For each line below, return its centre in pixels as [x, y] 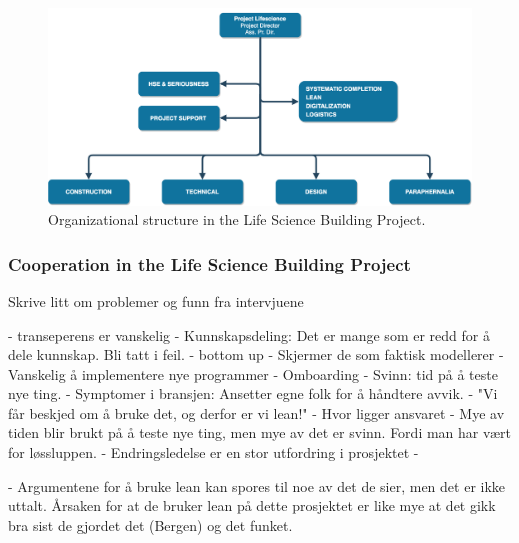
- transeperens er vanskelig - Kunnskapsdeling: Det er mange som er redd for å [249, 334]
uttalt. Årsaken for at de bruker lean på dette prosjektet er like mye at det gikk [252, 505]
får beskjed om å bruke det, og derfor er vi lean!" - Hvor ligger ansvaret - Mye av [256, 412]
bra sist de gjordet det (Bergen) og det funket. [150, 524]
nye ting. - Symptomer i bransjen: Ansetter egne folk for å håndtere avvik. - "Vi [253, 393]
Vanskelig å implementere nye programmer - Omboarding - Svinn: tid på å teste [253, 373]
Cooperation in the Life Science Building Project [209, 263]
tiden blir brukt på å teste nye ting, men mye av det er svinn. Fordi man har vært [260, 432]
